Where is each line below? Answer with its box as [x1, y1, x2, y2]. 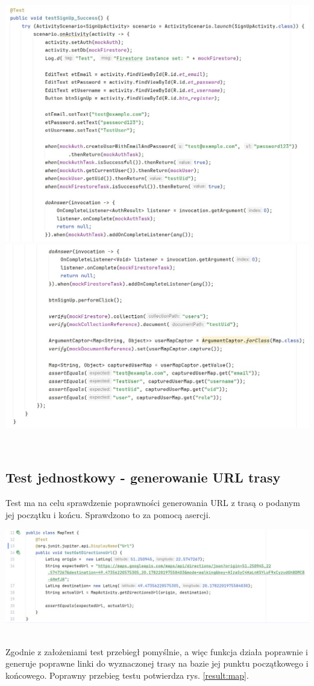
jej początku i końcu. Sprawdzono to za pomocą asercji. [5, 508, 211, 521]
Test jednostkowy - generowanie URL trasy [5, 468, 281, 487]
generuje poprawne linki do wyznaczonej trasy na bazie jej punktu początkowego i [5, 657, 309, 670]
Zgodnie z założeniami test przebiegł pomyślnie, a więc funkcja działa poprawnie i [5, 645, 308, 658]
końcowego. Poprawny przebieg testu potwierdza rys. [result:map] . [5, 669, 249, 682]
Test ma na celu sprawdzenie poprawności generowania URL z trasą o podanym [5, 496, 300, 508]
